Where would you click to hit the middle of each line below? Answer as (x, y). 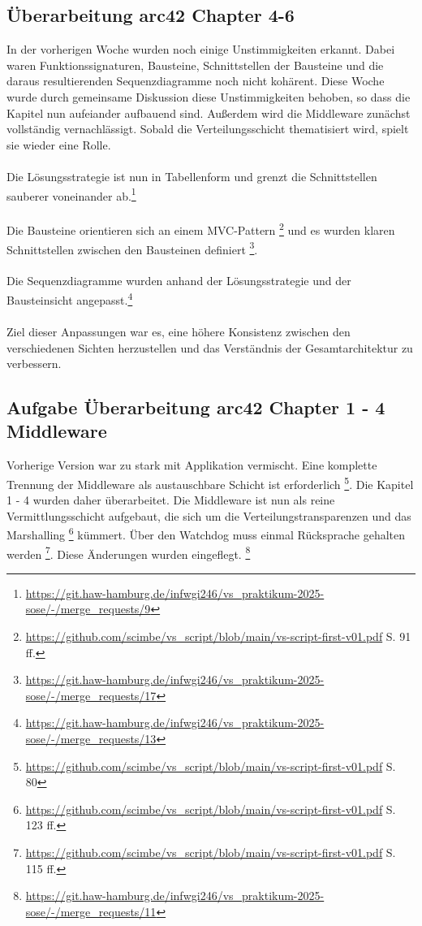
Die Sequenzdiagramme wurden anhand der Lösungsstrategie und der (179, 281)
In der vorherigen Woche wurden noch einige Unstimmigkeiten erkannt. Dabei (201, 49)
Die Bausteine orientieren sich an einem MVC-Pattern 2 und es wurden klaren (201, 229)
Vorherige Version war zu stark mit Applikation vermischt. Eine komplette (192, 465)
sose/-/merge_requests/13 (91, 738)
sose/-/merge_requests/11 (91, 911)
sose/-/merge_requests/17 (91, 695)
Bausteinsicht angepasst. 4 (70, 299)
